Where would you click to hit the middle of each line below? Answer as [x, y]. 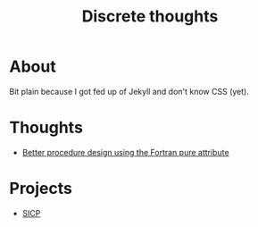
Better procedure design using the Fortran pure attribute [125, 152]
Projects [41, 189]
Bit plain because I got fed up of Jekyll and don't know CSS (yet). [129, 91]
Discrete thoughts [150, 17]
